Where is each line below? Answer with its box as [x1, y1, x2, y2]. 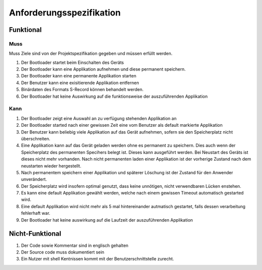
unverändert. [21, 177, 47, 182]
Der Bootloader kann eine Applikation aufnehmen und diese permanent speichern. [21, 66, 186, 72]
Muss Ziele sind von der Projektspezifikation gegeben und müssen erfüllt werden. [9, 51, 173, 57]
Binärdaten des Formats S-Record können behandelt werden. [21, 87, 144, 92]
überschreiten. [21, 135, 50, 141]
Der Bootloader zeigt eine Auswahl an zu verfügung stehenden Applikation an [21, 115, 177, 121]
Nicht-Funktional [9, 230, 62, 238]
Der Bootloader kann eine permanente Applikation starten [21, 73, 137, 79]
